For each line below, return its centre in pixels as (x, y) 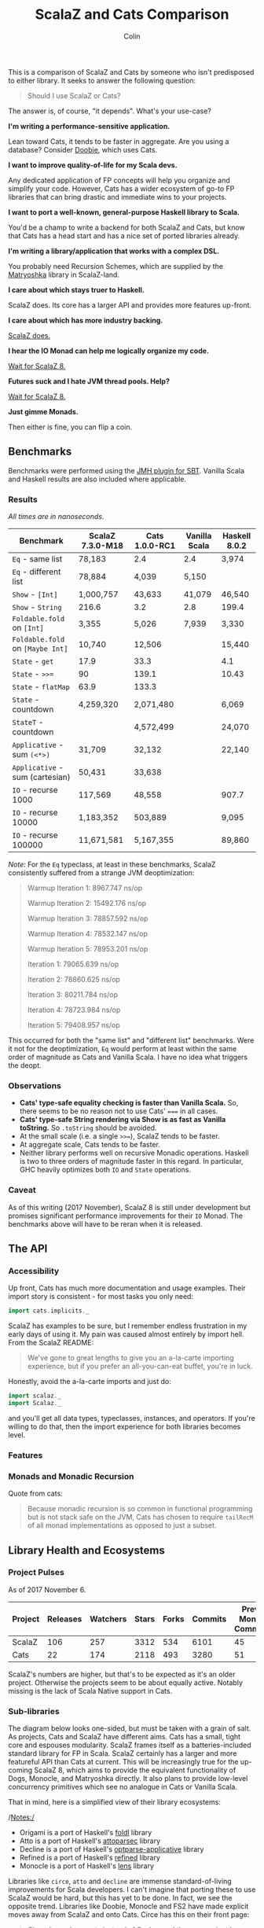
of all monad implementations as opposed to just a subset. (122, 1525)
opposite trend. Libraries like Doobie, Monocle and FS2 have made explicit (128, 1906)
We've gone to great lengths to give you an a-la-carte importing (130, 1358)
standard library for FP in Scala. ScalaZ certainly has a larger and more (123, 1753)
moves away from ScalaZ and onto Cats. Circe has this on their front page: (129, 1915)
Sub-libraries (34, 1711)
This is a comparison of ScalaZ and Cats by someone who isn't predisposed (131, 72)
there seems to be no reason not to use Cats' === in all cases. (119, 1111)
